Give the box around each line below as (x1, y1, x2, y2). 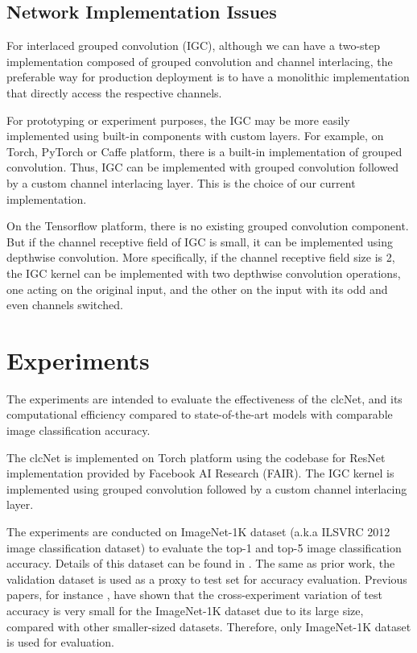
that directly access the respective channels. (6, 84, 222, 101)
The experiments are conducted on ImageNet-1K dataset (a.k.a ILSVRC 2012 (6, 523, 390, 539)
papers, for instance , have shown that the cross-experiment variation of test (6, 586, 382, 603)
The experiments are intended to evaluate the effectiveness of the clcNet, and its (6, 390, 403, 407)
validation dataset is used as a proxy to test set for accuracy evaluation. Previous (6, 570, 407, 587)
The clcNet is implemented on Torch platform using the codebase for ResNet (6, 448, 386, 465)
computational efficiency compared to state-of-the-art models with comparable (6, 406, 393, 423)
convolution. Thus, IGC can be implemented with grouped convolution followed (6, 159, 399, 176)
